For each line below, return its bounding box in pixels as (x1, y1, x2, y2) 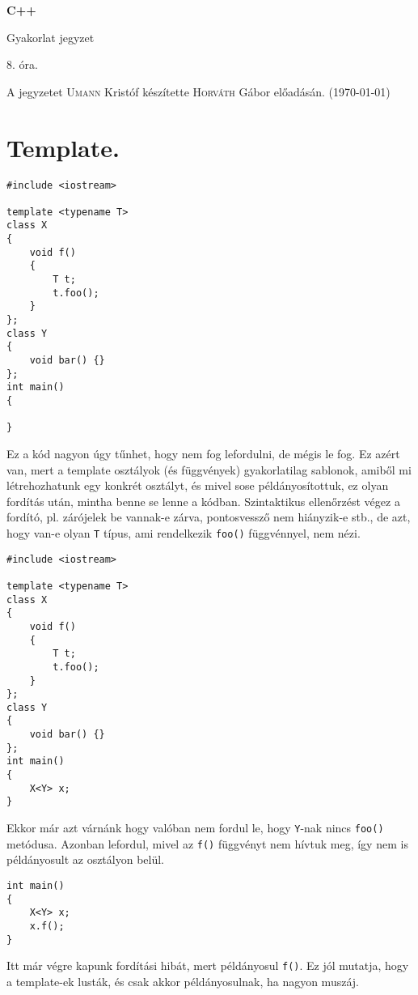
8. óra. (6, 56, 38, 73)
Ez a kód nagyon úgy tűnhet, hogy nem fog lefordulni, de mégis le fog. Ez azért (6, 444, 400, 461)
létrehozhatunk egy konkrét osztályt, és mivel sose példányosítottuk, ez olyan (6, 477, 389, 494)
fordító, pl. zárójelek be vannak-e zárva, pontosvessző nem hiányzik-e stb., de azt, (6, 508, 411, 525)
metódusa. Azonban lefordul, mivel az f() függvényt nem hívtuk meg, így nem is (6, 835, 408, 852)
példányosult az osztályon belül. (6, 851, 165, 868)
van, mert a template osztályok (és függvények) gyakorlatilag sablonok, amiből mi (6, 461, 412, 478)
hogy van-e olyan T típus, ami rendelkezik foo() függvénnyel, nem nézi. (6, 524, 361, 541)
